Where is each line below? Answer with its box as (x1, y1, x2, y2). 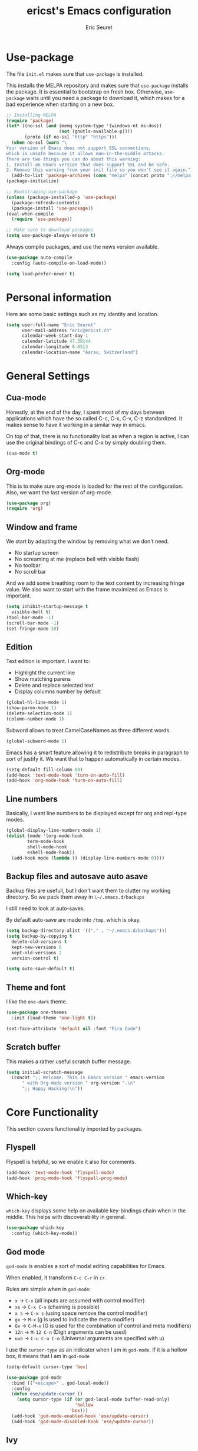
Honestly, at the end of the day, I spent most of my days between (6, 408, 165, 416)
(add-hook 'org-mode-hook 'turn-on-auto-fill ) (6, 777, 123, 784)
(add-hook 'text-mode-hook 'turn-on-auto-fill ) (6, 772, 126, 778)
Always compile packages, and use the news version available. (6, 243, 159, 250)
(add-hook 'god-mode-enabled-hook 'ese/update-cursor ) (11, 1413, 149, 1419)
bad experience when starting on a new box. (6, 101, 115, 108)
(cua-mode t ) (6, 450, 38, 456)
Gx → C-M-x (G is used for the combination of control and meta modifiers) (14, 1322, 192, 1329)
